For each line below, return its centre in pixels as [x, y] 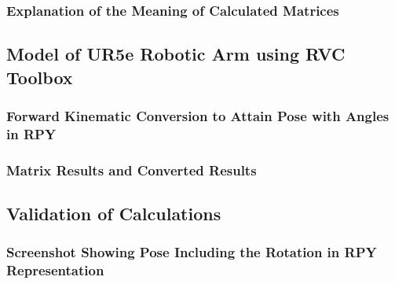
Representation [55, 270]
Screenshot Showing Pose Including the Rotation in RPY [192, 252]
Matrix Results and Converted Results [132, 170]
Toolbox [40, 77]
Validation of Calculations [114, 214]
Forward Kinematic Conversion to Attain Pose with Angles [198, 115]
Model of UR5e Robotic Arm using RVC [176, 54]
